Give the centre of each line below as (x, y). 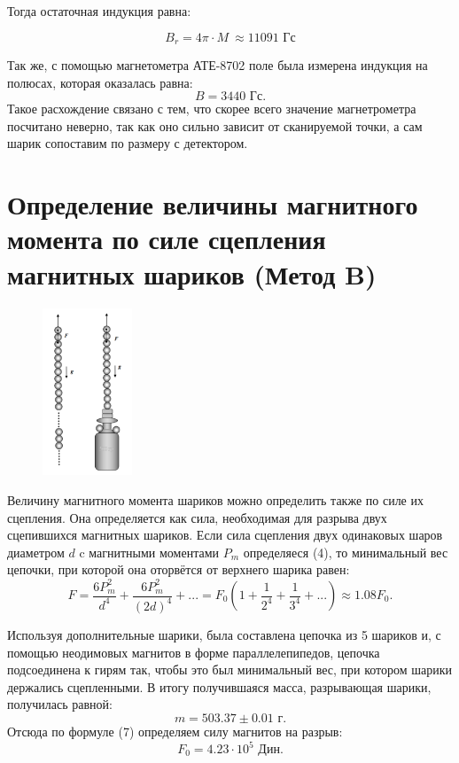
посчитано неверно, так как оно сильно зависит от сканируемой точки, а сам (215, 125)
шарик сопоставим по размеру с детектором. (128, 143)
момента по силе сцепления (167, 239)
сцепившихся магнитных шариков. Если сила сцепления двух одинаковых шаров (225, 535)
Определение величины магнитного (213, 204)
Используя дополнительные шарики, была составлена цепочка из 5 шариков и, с (224, 634)
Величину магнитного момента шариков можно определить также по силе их (215, 500)
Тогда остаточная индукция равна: (99, 11)
